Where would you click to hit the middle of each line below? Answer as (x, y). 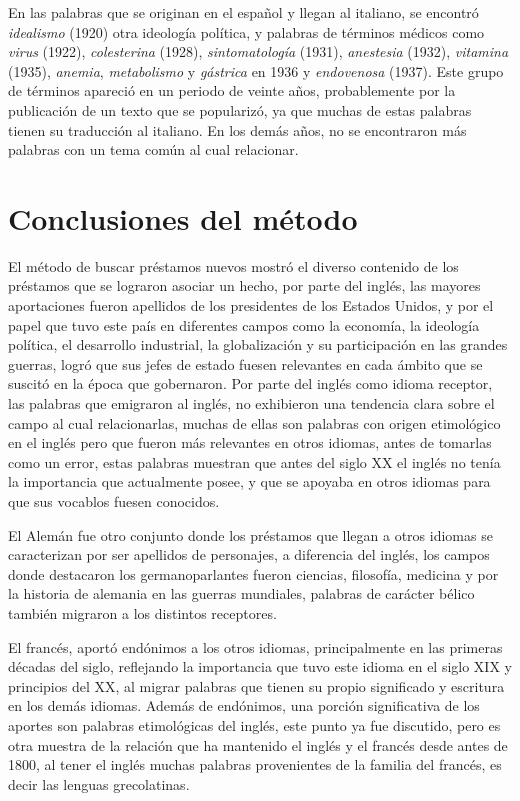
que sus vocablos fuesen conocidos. (114, 501)
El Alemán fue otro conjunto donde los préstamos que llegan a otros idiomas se (250, 534)
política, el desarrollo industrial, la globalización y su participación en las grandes (258, 344)
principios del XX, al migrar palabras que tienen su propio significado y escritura (256, 685)
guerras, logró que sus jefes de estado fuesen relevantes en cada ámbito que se (245, 363)
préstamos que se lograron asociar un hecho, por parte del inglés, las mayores (244, 285)
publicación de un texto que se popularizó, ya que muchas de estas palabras (240, 109)
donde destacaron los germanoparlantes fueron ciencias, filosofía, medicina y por (253, 573)
